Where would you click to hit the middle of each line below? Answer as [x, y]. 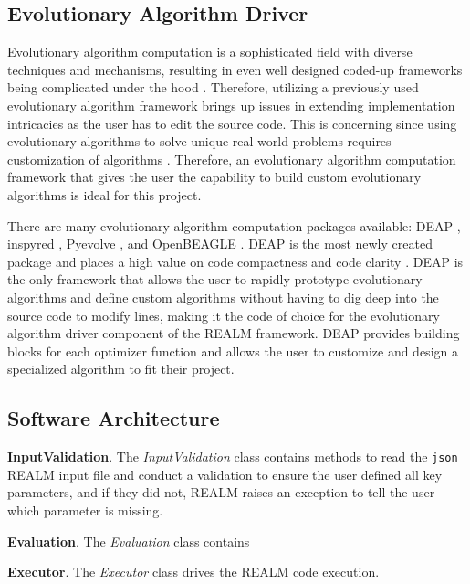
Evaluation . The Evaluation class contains [129, 541]
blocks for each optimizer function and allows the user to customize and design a [233, 350]
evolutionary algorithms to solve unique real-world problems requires [199, 141]
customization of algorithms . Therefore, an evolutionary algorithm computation [232, 159]
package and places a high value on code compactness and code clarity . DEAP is [235, 261]
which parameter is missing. [85, 510]
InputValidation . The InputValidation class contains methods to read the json [233, 457]
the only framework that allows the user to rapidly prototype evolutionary [215, 279]
